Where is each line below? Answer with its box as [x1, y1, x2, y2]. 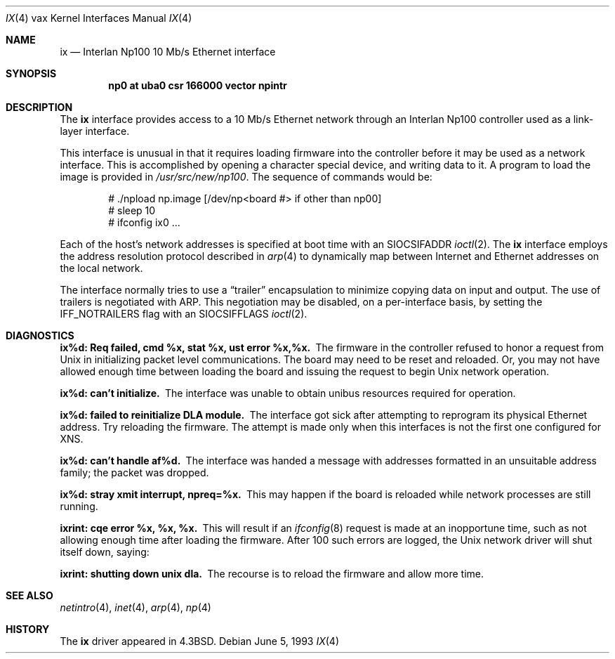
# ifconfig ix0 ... [108, 216, 180, 228]
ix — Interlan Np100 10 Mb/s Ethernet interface [60, 46, 276, 58]
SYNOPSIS [6, 67, 57, 79]
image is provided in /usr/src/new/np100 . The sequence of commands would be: [60, 171, 432, 183]
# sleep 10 [108, 204, 156, 216]
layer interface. [60, 125, 130, 137]
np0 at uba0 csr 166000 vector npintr [108, 79, 287, 91]
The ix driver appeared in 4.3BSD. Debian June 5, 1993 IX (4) [60, 635, 340, 647]
